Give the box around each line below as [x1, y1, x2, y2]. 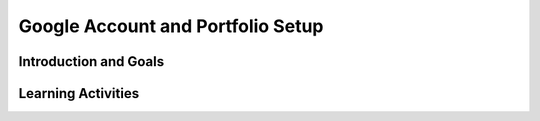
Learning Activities [18, 85, 140, 102]
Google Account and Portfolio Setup [18, 15, 324, 37]
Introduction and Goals [18, 53, 165, 70]
